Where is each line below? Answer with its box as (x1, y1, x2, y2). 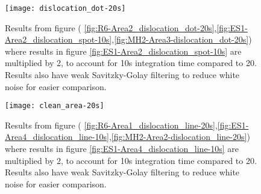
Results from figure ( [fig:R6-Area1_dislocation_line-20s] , (5, 118, 218, 131)
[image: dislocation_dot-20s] (5, 4, 126, 13)
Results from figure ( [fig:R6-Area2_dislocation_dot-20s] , (5, 21, 217, 34)
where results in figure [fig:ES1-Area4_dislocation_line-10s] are (5, 142, 239, 155)
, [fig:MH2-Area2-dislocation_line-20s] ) (108, 130, 250, 143)
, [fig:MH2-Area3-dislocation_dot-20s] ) (112, 33, 252, 46)
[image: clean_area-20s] (5, 102, 104, 111)
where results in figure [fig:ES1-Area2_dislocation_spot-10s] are (5, 44, 242, 57)
